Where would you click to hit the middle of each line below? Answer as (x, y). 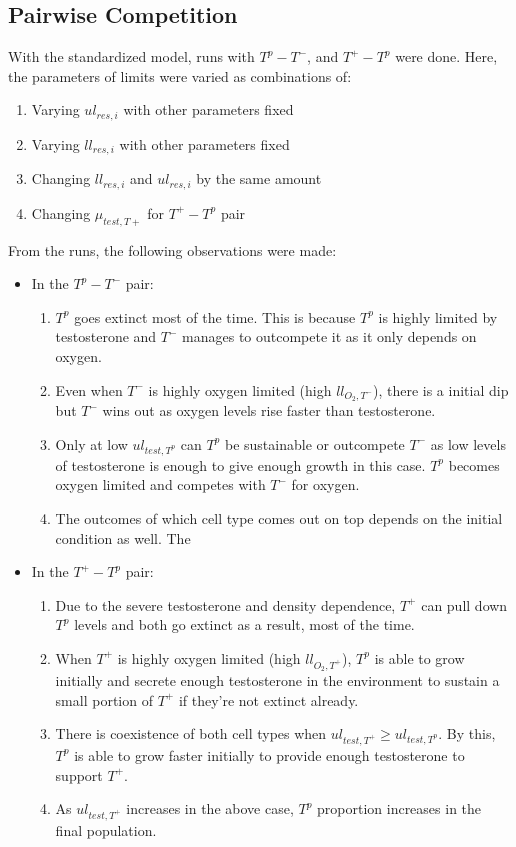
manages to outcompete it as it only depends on (329, 336)
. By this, (467, 733)
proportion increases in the (399, 808)
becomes (474, 464)
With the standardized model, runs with (131, 56)
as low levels (468, 443)
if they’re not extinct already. (268, 699)
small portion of (104, 699)
